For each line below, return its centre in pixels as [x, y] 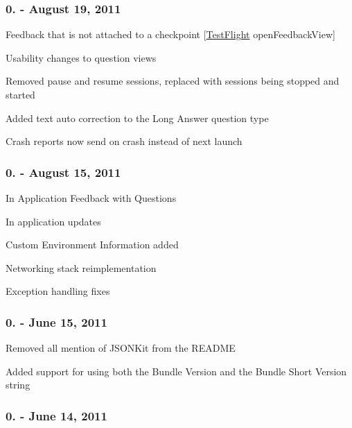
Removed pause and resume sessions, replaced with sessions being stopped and [173, 81]
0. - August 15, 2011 [63, 172]
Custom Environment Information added [92, 245]
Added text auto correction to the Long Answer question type [137, 118]
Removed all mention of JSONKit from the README [121, 348]
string [18, 385]
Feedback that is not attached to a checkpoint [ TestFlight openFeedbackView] [170, 34]
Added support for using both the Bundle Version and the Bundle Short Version [176, 371]
